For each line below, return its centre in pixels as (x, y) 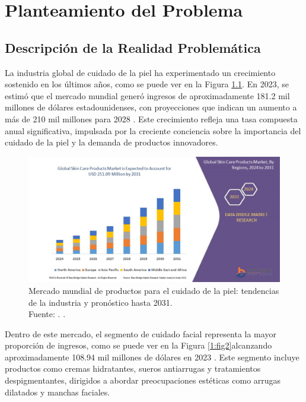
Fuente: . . (47, 314)
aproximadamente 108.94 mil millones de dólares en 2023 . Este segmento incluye (152, 357)
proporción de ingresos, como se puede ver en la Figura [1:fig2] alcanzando (138, 345)
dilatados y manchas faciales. (58, 392)
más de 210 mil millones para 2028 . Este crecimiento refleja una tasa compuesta (151, 118)
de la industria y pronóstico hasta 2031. (101, 302)
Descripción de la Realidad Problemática (133, 47)
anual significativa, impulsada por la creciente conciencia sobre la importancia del (153, 130)
